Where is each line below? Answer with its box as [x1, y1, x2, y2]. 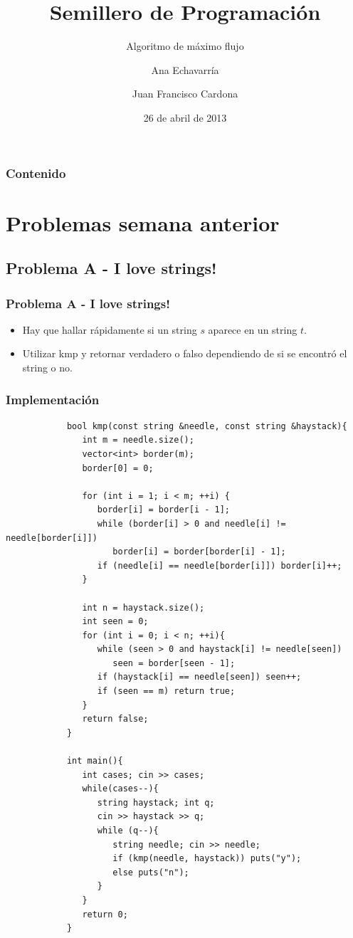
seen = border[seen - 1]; [112, 658, 236, 668]
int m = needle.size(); [82, 435, 194, 446]
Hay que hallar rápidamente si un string [22, 322, 197, 337]
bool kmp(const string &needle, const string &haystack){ [66, 421, 347, 431]
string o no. [22, 359, 73, 374]
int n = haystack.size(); [82, 602, 205, 613]
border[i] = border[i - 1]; [97, 505, 230, 515]
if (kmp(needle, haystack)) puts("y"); [112, 853, 302, 864]
